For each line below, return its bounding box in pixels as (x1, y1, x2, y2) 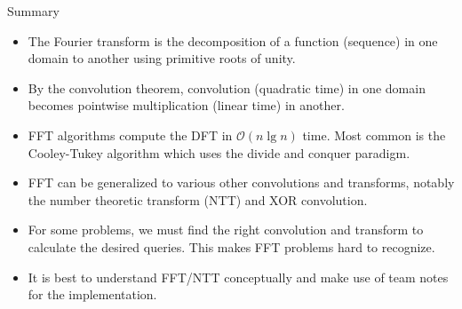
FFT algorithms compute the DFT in (28, 125, 233, 144)
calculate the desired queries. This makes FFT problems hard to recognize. (28, 237, 435, 256)
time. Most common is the (302, 125, 446, 144)
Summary (7, 2, 60, 20)
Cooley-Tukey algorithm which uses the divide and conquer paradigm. (28, 143, 410, 162)
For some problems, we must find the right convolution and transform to (28, 220, 424, 239)
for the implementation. (28, 285, 157, 304)
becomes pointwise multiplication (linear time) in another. (28, 96, 345, 115)
